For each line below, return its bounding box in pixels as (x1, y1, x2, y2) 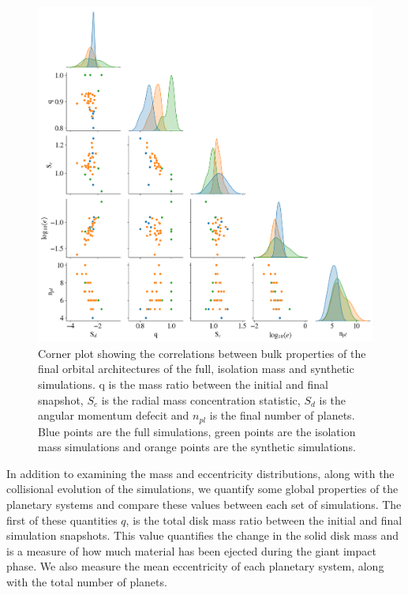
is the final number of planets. (209, 407, 355, 424)
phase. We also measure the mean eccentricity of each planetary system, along (6, 558, 384, 574)
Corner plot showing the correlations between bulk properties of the (38, 345, 366, 361)
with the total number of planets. (6, 574, 167, 589)
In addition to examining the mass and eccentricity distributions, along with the (6, 465, 395, 481)
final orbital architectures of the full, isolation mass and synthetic (38, 360, 354, 377)
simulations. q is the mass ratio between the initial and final (38, 376, 328, 393)
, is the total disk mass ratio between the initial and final (125, 511, 402, 528)
